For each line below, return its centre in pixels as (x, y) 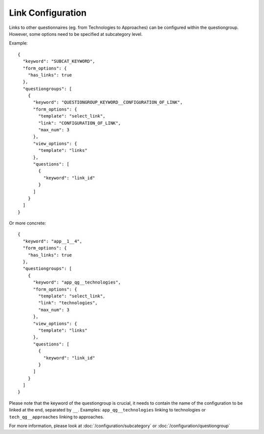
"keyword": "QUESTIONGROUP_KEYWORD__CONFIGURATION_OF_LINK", (108, 102)
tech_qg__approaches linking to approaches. (57, 417)
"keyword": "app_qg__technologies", (77, 282)
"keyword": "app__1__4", (53, 241)
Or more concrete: (28, 223)
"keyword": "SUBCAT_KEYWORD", (59, 61)
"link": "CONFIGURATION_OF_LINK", (80, 123)
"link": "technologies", (68, 303)
